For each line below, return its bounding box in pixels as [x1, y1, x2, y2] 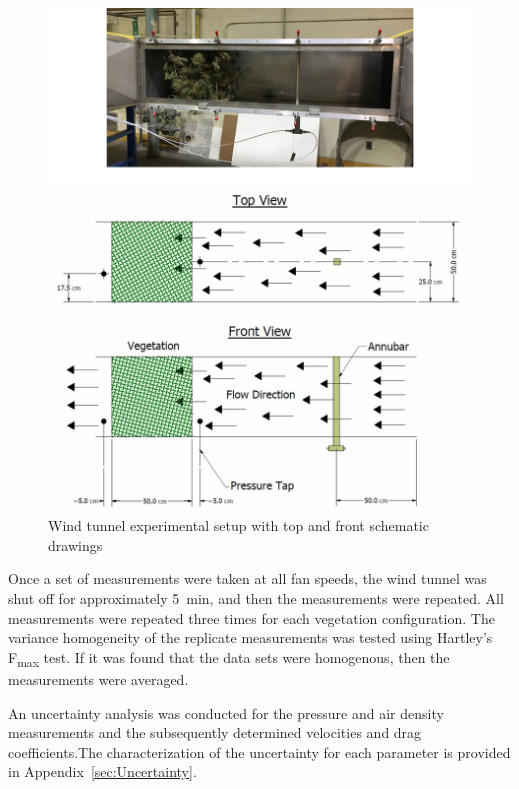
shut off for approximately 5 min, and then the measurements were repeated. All [8, 588, 504, 609]
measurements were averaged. [8, 668, 189, 689]
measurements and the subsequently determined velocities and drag [8, 722, 422, 743]
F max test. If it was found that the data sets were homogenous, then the [8, 646, 450, 670]
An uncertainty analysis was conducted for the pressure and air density [8, 702, 444, 723]
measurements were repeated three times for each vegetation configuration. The [8, 607, 495, 628]
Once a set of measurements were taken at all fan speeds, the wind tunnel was [8, 568, 487, 589]
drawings [48, 534, 103, 555]
